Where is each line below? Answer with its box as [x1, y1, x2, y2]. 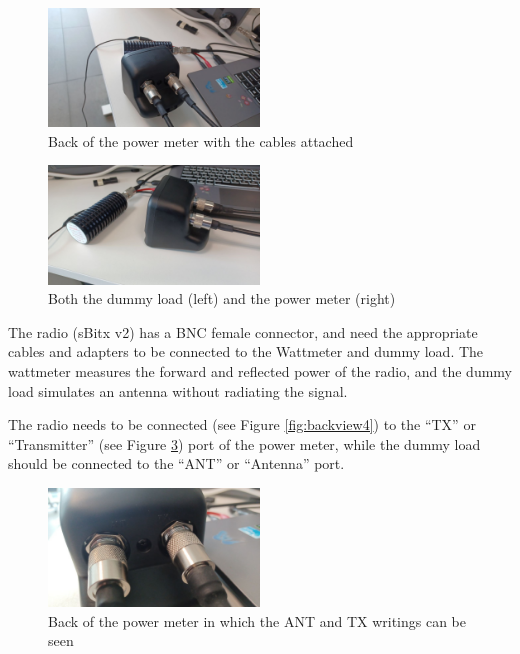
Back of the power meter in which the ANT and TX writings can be [48, 610, 467, 631]
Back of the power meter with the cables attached [48, 130, 354, 151]
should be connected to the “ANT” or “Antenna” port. [8, 453, 345, 474]
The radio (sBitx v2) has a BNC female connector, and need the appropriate [8, 321, 478, 342]
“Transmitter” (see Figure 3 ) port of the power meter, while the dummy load [8, 433, 481, 454]
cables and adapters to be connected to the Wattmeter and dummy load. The [8, 341, 484, 362]
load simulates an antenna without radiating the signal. [8, 380, 348, 401]
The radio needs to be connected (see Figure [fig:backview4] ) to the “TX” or [8, 414, 476, 435]
